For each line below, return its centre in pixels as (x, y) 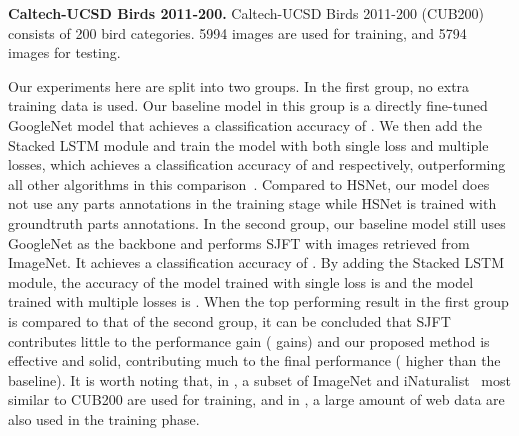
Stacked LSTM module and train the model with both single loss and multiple (248, 144)
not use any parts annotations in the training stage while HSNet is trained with (252, 203)
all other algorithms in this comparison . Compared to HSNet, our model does (249, 183)
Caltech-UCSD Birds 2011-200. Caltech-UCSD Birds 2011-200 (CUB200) (246, 13)
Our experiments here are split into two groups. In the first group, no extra (239, 85)
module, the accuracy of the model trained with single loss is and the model (241, 281)
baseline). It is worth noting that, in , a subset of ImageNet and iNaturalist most (259, 379)
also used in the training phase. (104, 418)
